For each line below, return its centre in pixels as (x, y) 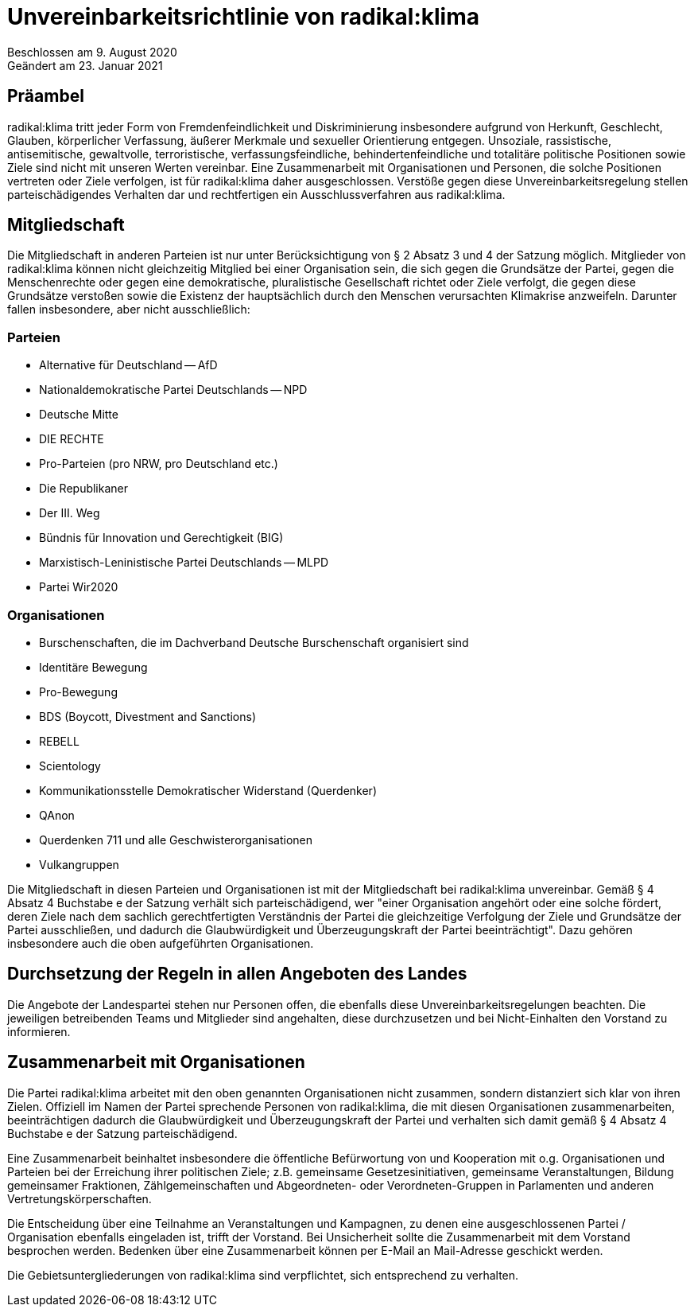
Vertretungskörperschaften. (79, 1198)
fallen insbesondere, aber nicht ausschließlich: (129, 310)
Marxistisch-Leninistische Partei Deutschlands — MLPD (184, 563)
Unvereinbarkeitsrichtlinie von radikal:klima (244, 17)
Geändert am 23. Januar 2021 (85, 65)
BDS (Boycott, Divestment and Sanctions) (148, 716)
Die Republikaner (84, 489)
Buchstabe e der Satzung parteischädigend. (122, 1133)
